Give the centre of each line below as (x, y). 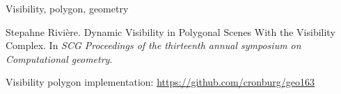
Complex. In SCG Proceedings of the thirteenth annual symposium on (153, 45)
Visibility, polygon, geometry (67, 8)
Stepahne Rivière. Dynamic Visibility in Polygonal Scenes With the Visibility (170, 31)
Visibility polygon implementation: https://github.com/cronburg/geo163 (160, 82)
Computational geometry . (59, 58)
